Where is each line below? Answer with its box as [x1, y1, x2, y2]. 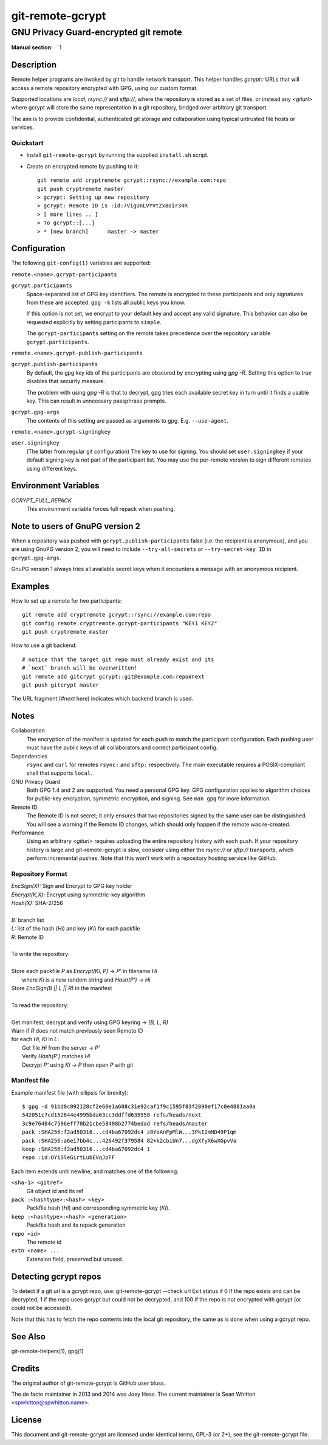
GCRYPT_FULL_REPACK [11, 496, 72, 504]
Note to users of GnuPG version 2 [11, 521, 141, 532]
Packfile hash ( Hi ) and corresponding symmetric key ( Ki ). [26, 1204, 170, 1211]
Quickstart [11, 139, 44, 147]
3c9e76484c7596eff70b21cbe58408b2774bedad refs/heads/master [22, 1120, 208, 1127]
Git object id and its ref [26, 1187, 84, 1194]
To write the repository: [11, 951, 70, 958]
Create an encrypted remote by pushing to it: [26, 162, 139, 170]
